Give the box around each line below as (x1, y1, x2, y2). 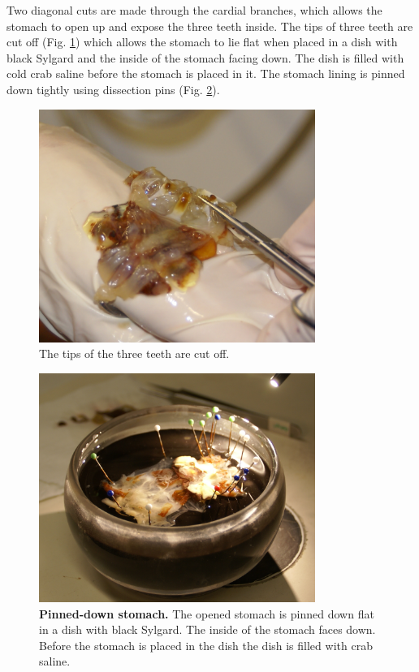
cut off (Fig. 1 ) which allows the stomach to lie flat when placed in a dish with (6, 33, 398, 50)
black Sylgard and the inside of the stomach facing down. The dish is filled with (6, 49, 404, 66)
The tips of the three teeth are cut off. (39, 345, 230, 362)
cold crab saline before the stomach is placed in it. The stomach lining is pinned (6, 65, 405, 82)
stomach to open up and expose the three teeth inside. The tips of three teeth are (6, 17, 413, 34)
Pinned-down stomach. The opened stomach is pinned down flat (39, 605, 374, 622)
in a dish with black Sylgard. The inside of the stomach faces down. (39, 621, 376, 638)
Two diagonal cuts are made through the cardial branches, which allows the (6, 2, 382, 18)
